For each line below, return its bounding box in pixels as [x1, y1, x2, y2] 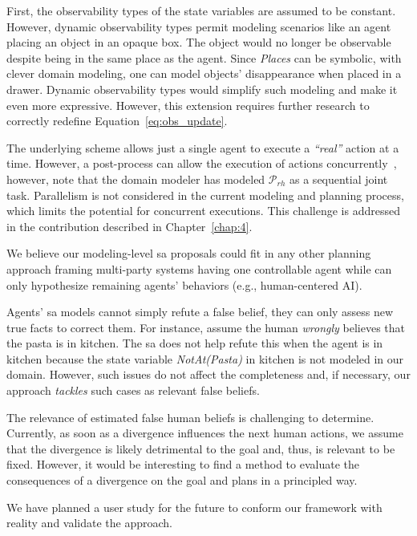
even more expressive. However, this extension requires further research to [6, 96, 370, 113]
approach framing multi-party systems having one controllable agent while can [6, 260, 392, 277]
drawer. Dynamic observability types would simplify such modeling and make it [6, 80, 398, 97]
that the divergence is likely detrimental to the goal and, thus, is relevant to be [6, 440, 395, 457]
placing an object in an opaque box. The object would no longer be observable [6, 34, 391, 51]
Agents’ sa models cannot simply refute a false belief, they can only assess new [6, 303, 394, 320]
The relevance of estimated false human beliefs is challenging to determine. [6, 408, 374, 425]
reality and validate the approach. [6, 514, 172, 531]
